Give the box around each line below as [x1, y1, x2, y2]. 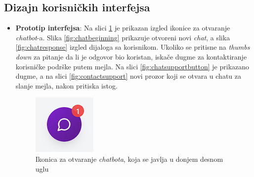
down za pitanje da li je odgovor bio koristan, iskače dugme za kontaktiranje [15, 51, 247, 61]
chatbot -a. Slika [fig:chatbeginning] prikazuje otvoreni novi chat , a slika [15, 32, 230, 42]
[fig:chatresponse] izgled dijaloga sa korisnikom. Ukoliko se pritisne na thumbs [15, 42, 250, 52]
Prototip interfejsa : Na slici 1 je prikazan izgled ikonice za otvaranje [15, 23, 230, 33]
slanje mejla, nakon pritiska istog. [15, 80, 118, 90]
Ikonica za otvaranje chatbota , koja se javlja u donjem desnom [35, 153, 223, 164]
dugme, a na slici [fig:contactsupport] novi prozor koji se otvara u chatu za [15, 71, 241, 81]
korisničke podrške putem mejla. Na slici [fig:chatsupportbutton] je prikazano [15, 61, 250, 71]
